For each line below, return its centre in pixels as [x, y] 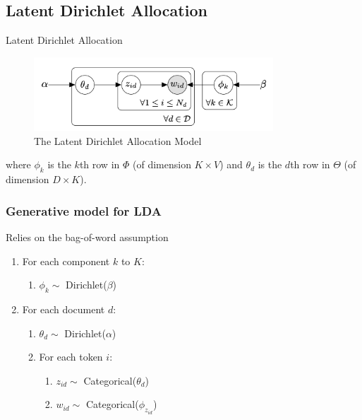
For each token [71, 357]
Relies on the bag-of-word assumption [87, 237]
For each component [66, 261]
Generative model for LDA [84, 210]
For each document [64, 309]
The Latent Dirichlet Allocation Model [118, 140]
